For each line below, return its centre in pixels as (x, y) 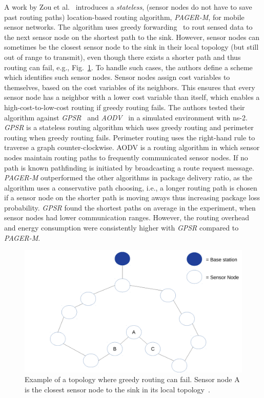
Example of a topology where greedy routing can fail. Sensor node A (132, 379)
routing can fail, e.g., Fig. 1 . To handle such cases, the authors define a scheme (128, 67)
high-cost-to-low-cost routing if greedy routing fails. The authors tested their (125, 107)
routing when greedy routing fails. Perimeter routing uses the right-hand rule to (130, 137)
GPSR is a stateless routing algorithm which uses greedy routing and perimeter (129, 127)
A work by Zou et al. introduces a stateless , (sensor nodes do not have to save (128, 7)
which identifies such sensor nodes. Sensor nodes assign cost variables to (117, 77)
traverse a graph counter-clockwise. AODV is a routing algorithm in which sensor (132, 147)
